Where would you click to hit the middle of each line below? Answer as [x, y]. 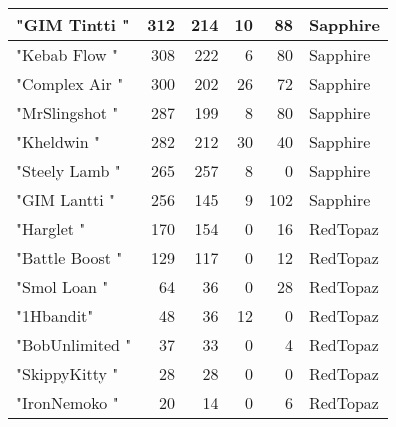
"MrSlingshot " [67, 112]
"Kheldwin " [58, 141]
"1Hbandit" [55, 315]
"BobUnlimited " [74, 344]
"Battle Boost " [69, 257]
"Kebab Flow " [67, 54]
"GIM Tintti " [73, 24]
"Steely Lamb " [68, 170]
